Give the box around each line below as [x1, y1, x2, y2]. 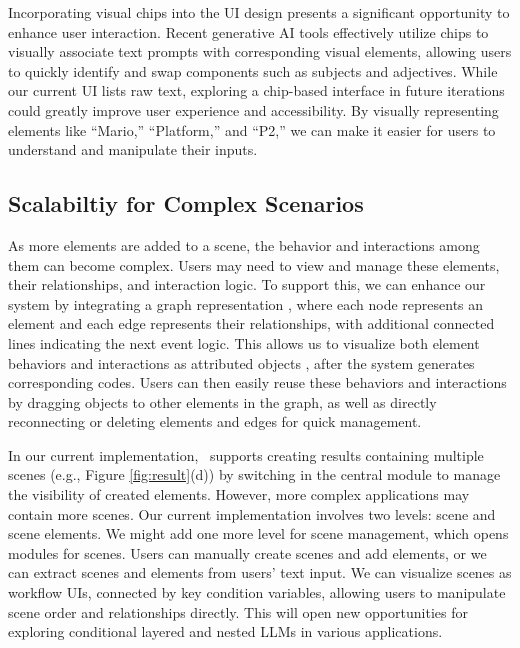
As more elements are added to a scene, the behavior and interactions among [8, 234, 480, 255]
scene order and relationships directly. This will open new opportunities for [8, 601, 468, 622]
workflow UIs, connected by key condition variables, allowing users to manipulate [8, 582, 506, 603]
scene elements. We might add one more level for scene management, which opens [8, 523, 509, 544]
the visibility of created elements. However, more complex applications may [8, 484, 470, 505]
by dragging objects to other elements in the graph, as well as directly [8, 391, 437, 412]
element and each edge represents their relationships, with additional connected [8, 313, 495, 334]
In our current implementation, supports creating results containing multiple [8, 444, 484, 465]
